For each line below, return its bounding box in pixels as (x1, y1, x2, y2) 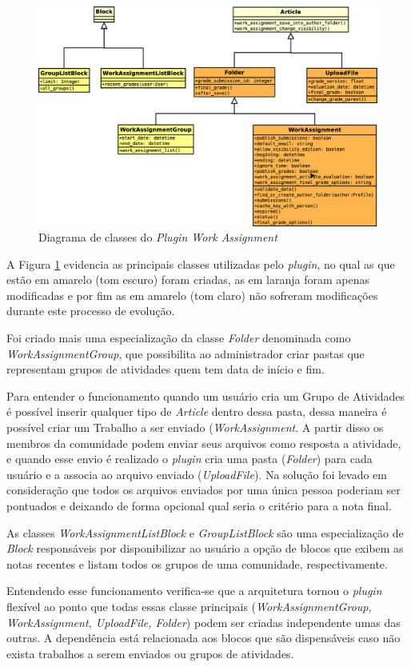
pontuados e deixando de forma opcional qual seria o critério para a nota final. (6, 497, 392, 514)
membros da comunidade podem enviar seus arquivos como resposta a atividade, (6, 434, 401, 451)
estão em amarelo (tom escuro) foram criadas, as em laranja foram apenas (6, 271, 370, 288)
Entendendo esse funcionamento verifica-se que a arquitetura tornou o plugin (6, 582, 382, 599)
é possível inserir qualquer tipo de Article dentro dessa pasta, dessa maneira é (6, 403, 387, 420)
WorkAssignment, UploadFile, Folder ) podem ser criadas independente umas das (6, 613, 401, 630)
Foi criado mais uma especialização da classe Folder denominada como (6, 330, 351, 346)
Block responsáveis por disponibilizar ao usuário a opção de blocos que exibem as (6, 540, 404, 557)
